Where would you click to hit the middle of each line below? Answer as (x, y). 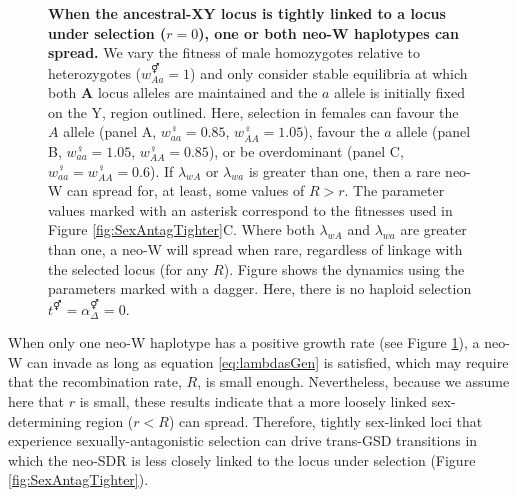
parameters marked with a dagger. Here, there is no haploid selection (260, 288)
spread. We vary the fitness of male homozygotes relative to (234, 52)
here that (36, 400)
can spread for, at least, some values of (186, 190)
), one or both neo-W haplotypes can (328, 32)
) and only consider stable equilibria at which (329, 72)
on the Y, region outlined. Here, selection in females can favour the (253, 111)
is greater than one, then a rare (344, 170)
